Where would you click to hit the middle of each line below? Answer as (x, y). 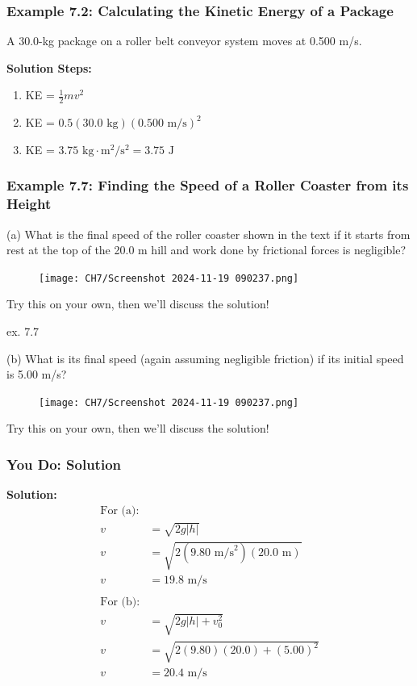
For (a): (120, 510)
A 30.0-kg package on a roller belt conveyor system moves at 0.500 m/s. (184, 41)
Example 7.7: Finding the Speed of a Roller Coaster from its (208, 185)
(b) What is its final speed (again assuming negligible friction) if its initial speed (205, 358)
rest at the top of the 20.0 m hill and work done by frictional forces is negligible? (206, 250)
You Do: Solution (64, 464)
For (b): (120, 602)
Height (29, 204)
